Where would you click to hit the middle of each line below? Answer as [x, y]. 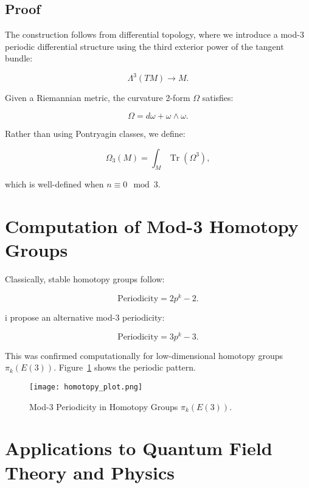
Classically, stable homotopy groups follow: [85, 279]
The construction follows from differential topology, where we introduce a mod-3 [154, 34]
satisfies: [218, 98]
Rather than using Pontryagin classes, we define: [95, 134]
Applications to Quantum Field [139, 448]
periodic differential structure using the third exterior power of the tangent [144, 46]
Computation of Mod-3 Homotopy [152, 226]
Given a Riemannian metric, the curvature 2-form [98, 98]
